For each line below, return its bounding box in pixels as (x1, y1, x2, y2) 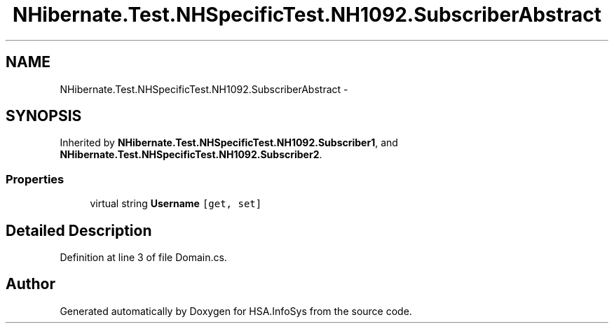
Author (6, 275, 55, 293)
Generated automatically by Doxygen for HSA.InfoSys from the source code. (60, 304, 412, 317)
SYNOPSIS (6, 107, 82, 125)
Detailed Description (6, 221, 152, 239)
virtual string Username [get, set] (90, 197, 262, 210)
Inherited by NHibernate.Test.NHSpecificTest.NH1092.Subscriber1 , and (60, 136, 398, 149)
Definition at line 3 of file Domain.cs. (60, 251, 227, 264)
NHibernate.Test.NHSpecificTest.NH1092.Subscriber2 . (60, 148, 322, 161)
